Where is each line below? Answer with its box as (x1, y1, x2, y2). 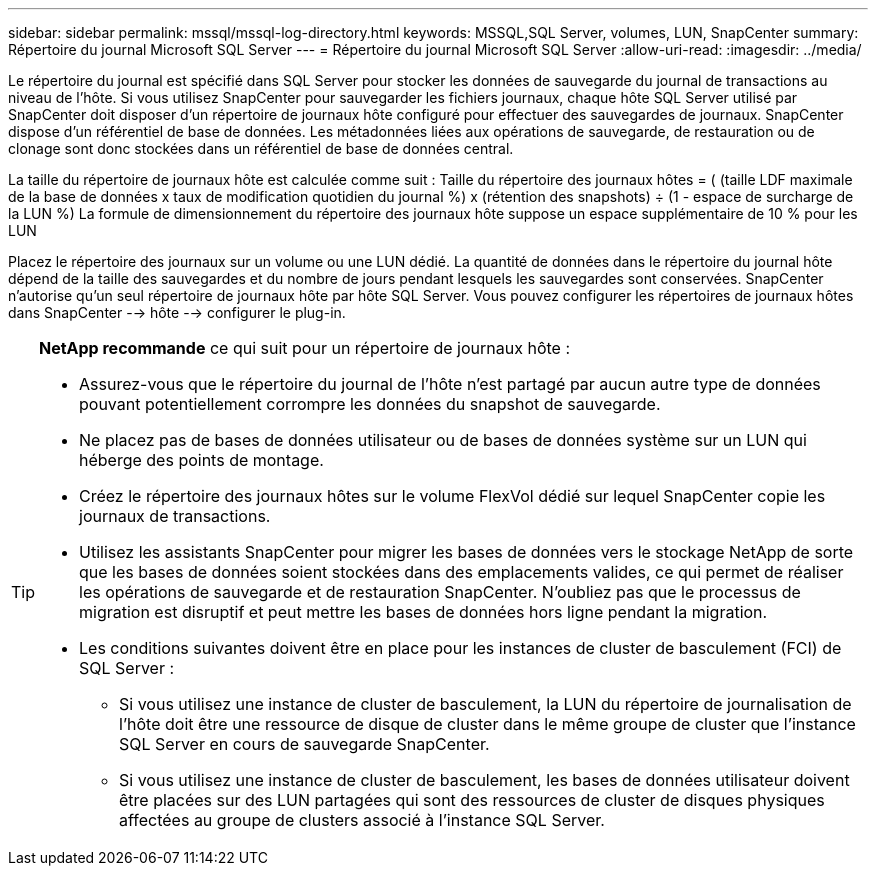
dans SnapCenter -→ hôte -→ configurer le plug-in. (8, 304, 346, 321)
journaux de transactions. (79, 506, 271, 526)
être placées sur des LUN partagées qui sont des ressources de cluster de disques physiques (119, 790, 825, 810)
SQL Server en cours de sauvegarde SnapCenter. (119, 734, 490, 754)
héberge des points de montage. (79, 450, 324, 470)
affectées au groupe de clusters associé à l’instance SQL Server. (119, 810, 605, 830)
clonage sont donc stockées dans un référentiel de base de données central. (8, 140, 514, 157)
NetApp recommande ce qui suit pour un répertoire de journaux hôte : (39, 338, 571, 358)
